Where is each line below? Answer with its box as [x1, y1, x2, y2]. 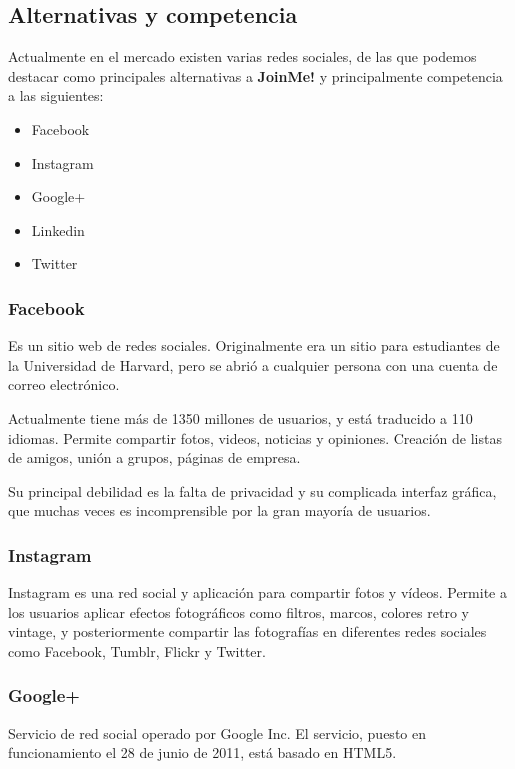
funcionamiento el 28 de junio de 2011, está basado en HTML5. [8, 742, 397, 763]
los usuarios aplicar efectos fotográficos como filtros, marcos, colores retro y [8, 601, 469, 622]
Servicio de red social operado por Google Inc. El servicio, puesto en [8, 722, 426, 743]
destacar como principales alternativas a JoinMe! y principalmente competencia [8, 65, 503, 86]
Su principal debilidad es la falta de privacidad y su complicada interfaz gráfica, [8, 480, 497, 501]
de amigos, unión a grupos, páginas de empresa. [8, 447, 301, 468]
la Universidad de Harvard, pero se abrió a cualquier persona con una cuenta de [8, 354, 498, 375]
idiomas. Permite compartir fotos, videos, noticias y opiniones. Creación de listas [8, 427, 502, 448]
